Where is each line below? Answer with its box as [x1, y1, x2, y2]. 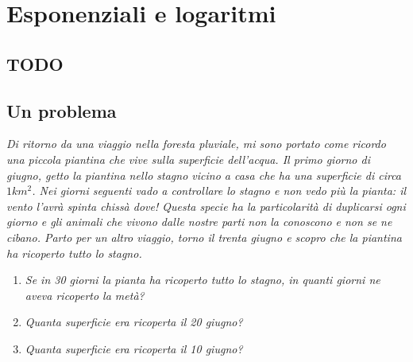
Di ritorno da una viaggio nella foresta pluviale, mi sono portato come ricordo [6, 135, 386, 152]
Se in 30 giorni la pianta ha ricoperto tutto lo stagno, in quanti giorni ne [25, 271, 380, 288]
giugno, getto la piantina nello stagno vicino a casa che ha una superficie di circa [6, 166, 402, 183]
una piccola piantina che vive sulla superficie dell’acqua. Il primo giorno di [6, 150, 370, 167]
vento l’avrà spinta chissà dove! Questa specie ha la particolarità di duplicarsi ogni [6, 197, 406, 214]
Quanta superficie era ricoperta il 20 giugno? [25, 313, 243, 330]
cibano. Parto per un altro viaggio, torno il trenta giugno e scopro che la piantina [6, 228, 402, 245]
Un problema [6, 98, 117, 123]
